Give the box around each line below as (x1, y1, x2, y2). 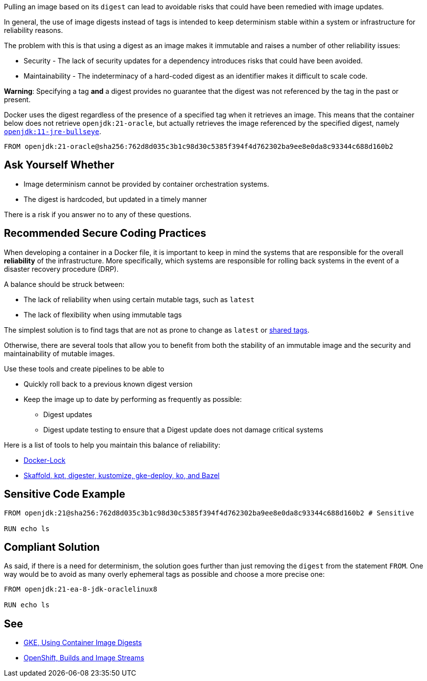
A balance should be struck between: (4, 280, 125, 288)
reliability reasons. (4, 26, 63, 34)
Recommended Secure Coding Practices (4, 227, 206, 240)
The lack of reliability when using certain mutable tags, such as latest (24, 295, 255, 304)
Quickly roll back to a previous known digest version (24, 379, 193, 388)
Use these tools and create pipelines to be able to (4, 364, 165, 373)
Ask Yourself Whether (4, 159, 114, 171)
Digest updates (43, 410, 92, 419)
